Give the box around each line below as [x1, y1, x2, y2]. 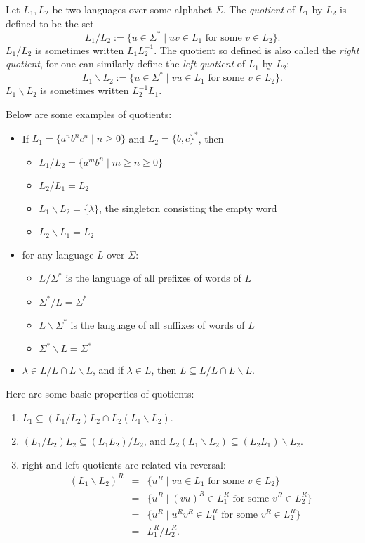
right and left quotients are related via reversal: [22, 457, 226, 471]
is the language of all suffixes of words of [70, 317, 245, 332]
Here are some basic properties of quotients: [6, 386, 194, 401]
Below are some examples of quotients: [6, 106, 172, 121]
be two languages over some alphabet [52, 2, 213, 16]
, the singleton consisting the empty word [99, 200, 277, 215]
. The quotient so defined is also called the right [154, 42, 359, 57]
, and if [92, 362, 124, 377]
